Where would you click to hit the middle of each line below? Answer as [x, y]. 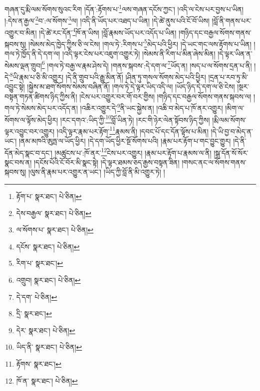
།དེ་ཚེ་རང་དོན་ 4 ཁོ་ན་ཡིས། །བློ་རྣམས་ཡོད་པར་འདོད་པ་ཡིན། [108, 31]
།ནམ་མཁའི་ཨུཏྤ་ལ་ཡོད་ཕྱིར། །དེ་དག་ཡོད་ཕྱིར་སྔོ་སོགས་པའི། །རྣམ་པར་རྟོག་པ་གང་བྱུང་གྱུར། [125, 141]
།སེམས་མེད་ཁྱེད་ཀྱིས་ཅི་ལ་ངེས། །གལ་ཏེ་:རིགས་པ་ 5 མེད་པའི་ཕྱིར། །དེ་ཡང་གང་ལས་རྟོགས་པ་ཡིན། [140, 43]
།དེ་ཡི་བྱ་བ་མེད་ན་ [232, 131]
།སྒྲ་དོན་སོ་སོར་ [231, 152]
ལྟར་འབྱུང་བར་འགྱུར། [30, 131]
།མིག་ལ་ [235, 107]
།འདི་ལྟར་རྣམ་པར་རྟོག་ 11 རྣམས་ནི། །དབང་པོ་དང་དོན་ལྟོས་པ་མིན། [132, 130]
